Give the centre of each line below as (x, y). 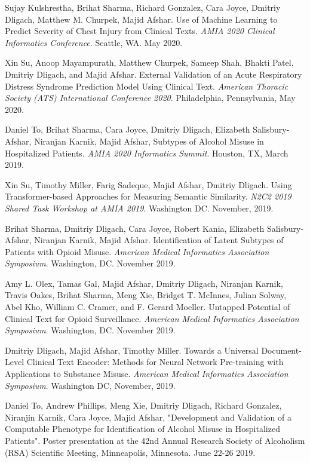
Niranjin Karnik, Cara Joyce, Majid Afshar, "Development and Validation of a (148, 417)
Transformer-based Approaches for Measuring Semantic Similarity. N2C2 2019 (148, 196)
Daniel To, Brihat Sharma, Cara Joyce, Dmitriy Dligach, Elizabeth (128, 129)
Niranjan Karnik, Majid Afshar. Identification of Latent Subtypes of (159, 240)
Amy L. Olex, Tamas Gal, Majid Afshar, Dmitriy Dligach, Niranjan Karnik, (144, 283)
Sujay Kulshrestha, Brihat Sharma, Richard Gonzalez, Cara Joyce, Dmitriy (143, 7)
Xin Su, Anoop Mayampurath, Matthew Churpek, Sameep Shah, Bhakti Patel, (149, 62)
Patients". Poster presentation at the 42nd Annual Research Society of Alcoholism (155, 440)
